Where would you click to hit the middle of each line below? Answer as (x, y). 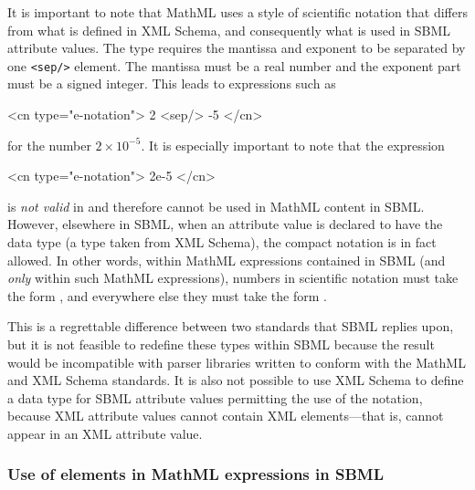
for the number (49, 145)
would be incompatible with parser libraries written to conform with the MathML (237, 362)
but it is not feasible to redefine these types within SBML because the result (221, 344)
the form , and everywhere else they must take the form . (167, 295)
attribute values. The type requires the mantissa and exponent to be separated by (237, 48)
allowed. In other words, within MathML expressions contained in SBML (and (227, 260)
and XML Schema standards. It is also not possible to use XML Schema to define (236, 380)
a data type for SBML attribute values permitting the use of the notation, (215, 397)
